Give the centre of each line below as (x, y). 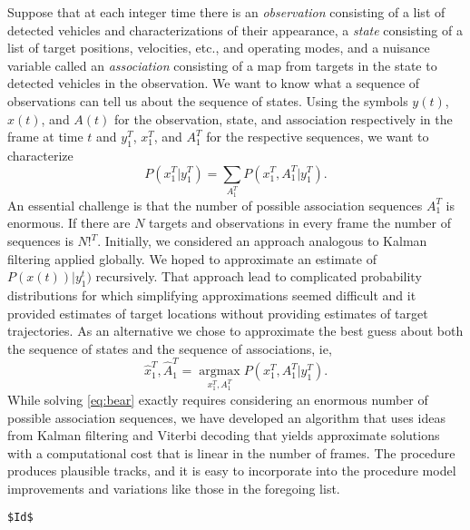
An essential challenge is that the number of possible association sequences (215, 205)
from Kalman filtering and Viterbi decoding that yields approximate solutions (224, 435)
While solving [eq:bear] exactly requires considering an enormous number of (218, 399)
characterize (40, 155)
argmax (220, 372)
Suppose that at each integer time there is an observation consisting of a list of (226, 12)
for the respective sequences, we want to (318, 137)
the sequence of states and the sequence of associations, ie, (170, 348)
